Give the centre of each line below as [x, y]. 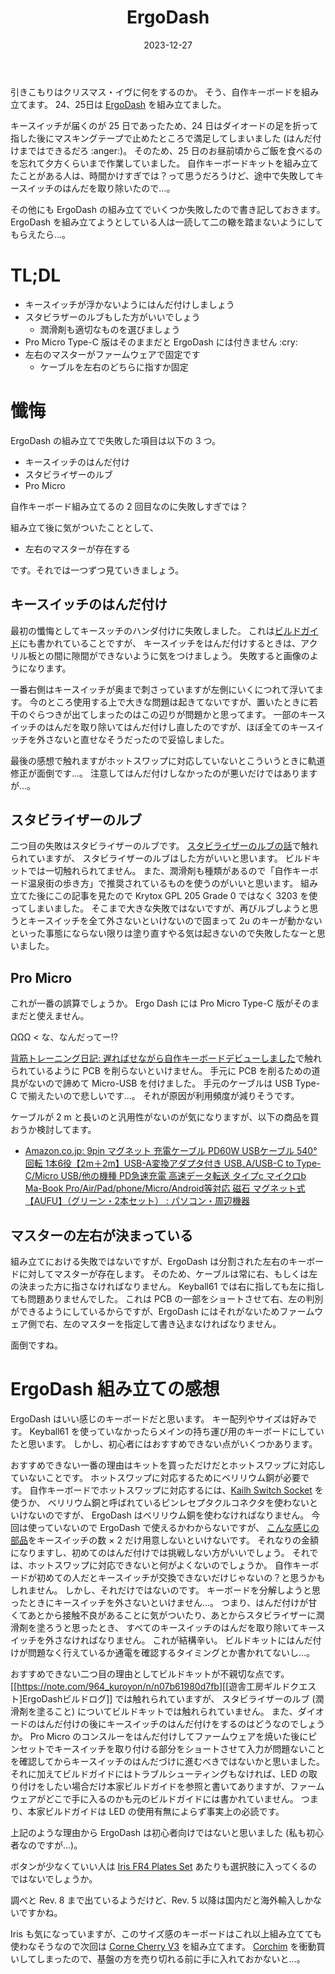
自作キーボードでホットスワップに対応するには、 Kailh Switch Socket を [176, 1490]
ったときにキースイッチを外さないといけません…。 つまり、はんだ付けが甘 [164, 1602]
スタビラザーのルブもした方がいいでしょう [112, 317]
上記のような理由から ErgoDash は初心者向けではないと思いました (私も [158, 1832]
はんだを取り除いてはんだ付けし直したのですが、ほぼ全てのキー [176, 727]
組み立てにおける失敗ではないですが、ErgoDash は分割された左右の [150, 1262]
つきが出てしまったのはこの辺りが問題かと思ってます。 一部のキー [180, 714]
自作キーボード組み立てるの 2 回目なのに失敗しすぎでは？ [129, 506]
